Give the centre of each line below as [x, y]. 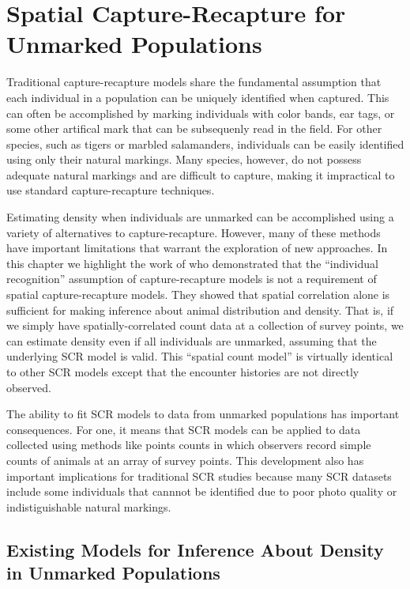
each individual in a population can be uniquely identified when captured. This [198, 97]
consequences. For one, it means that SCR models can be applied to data [184, 429]
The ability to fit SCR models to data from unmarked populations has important [203, 414]
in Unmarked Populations [113, 573]
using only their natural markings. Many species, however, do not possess [184, 159]
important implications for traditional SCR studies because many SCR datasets [199, 476]
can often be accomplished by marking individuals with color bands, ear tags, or [201, 113]
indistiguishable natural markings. [89, 506]
